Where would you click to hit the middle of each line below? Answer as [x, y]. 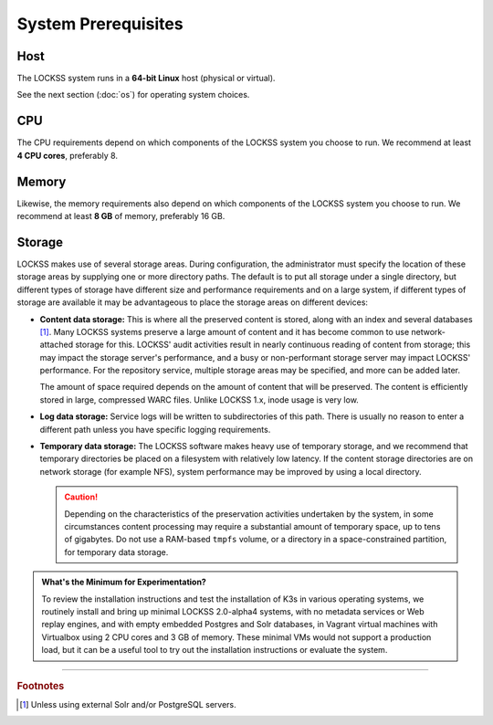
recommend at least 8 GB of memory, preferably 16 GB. [121, 216]
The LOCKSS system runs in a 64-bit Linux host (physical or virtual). [146, 79]
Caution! [81, 497]
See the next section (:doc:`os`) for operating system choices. [133, 95]
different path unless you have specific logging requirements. [155, 429]
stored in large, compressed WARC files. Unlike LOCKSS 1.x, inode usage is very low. [199, 399]
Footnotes [41, 686]
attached [56, 345]
